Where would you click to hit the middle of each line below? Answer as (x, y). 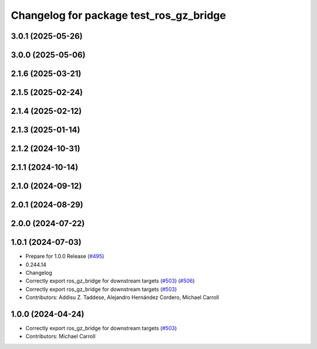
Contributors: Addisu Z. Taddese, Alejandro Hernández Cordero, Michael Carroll (122, 297)
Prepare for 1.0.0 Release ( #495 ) (65, 256)
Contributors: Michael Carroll (61, 336)
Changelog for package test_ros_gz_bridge (118, 15)
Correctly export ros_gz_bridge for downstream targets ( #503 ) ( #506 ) (110, 281)
